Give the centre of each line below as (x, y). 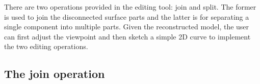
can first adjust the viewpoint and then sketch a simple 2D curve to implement (127, 36)
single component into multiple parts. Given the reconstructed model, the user (127, 27)
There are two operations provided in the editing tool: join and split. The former (130, 7)
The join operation (55, 74)
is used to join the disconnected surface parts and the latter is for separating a (127, 16)
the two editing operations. (46, 46)
